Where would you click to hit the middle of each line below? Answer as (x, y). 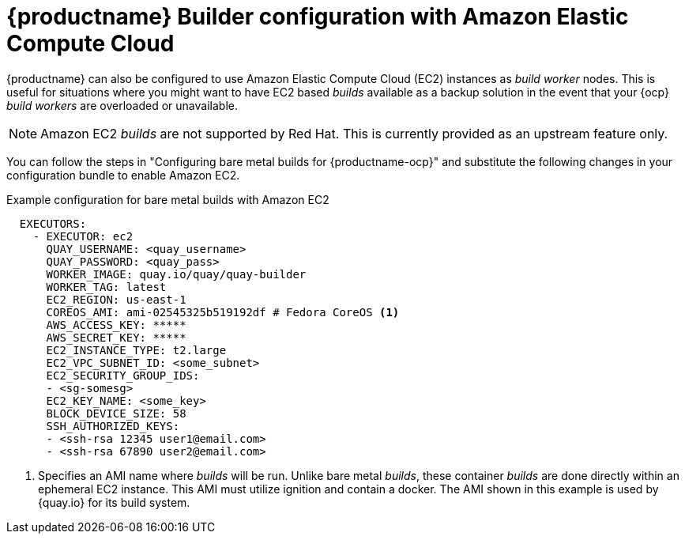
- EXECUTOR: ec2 (83, 236)
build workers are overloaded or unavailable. (122, 105)
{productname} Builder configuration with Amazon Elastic (318, 17)
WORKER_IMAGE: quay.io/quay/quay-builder (176, 274)
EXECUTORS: (53, 223)
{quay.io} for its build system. (114, 502)
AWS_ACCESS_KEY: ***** (116, 325)
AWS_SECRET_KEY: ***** (116, 337)
